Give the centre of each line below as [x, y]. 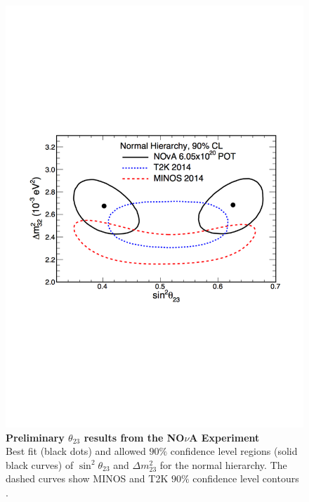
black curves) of [40, 464]
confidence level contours [246, 478]
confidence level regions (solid [234, 451]
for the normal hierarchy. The [223, 464]
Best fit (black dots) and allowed [76, 451]
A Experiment [224, 437]
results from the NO [134, 437]
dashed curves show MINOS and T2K [87, 478]
